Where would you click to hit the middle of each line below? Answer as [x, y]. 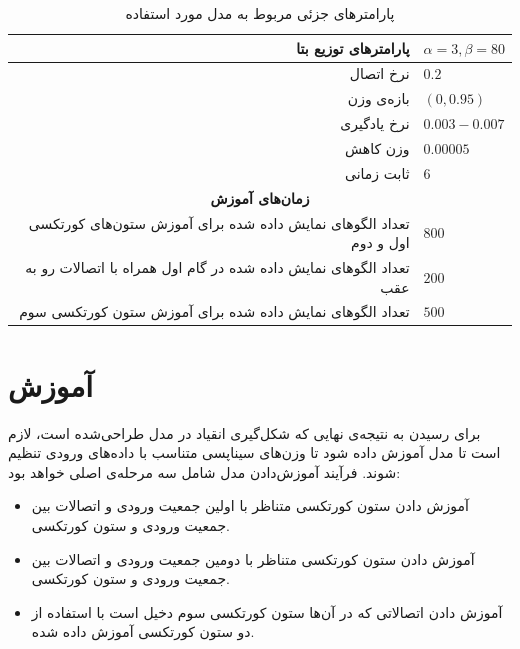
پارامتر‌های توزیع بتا [353, 47]
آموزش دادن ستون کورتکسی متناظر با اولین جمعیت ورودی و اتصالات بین [250, 505]
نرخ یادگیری [375, 123]
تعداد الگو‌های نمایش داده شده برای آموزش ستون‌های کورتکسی [219, 222]
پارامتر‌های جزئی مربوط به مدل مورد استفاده [260, 13]
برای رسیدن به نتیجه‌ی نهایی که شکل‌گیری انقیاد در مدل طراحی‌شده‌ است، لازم [244, 432]
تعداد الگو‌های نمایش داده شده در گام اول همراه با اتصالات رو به [217, 266]
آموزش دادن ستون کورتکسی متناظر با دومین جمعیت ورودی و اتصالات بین [253, 558]
